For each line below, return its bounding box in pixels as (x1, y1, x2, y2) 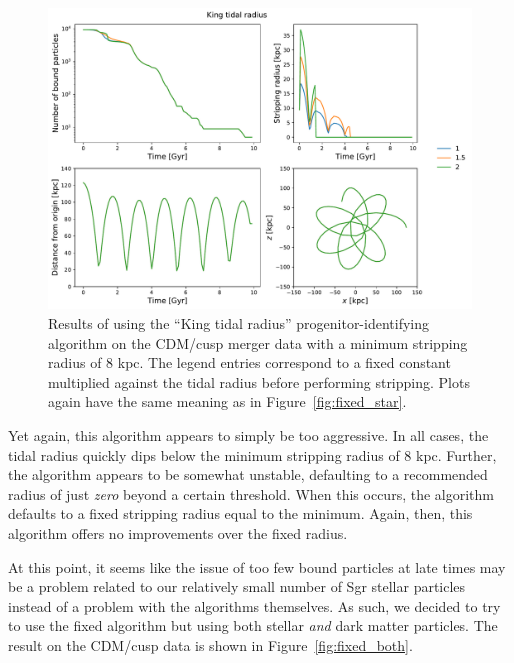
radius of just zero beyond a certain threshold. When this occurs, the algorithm (8, 483, 494, 504)
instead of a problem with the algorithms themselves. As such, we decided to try (8, 595, 501, 616)
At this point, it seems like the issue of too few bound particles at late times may (8, 556, 506, 577)
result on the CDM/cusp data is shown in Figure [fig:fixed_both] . (8, 634, 413, 655)
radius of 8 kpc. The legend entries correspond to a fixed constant (48, 352, 451, 373)
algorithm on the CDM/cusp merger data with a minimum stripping (48, 332, 468, 353)
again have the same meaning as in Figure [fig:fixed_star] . (48, 391, 407, 412)
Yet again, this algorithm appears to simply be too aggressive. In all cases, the (8, 425, 489, 445)
